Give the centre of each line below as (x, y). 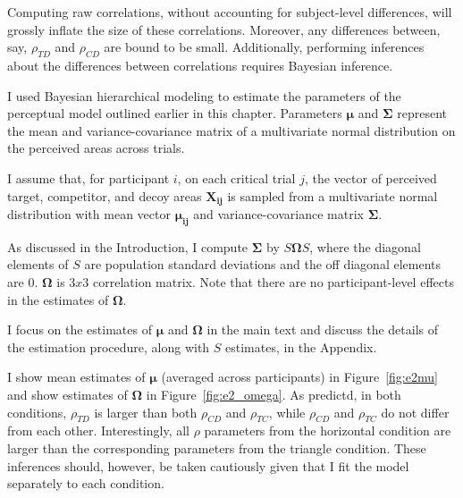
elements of (38, 264)
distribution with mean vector (89, 214)
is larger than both (146, 412)
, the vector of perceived (370, 177)
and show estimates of (67, 394)
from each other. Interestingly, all (98, 430)
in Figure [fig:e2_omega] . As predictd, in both (274, 394)
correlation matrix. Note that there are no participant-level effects (273, 281)
